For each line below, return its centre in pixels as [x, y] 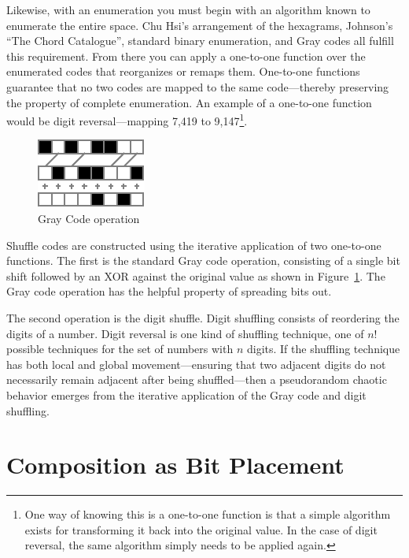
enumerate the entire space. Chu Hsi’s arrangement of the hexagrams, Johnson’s [200, 25]
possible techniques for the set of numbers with [120, 349]
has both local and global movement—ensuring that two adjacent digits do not [196, 364]
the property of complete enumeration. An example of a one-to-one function [189, 102]
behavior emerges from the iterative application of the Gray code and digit [186, 394]
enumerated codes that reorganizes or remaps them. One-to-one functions [183, 71]
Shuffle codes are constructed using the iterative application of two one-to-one [194, 245]
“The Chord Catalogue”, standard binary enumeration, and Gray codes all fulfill [200, 41]
